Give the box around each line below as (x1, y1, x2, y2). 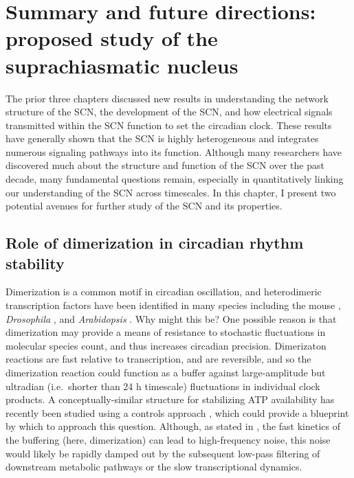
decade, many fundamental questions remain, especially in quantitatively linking (5, 172, 344, 186)
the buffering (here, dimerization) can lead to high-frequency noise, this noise (5, 432, 331, 446)
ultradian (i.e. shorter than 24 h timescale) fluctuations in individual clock (5, 378, 320, 393)
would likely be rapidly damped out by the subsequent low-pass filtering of (5, 446, 320, 460)
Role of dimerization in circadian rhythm (5, 232, 304, 253)
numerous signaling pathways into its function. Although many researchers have (5, 144, 342, 159)
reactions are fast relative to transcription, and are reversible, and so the (5, 352, 311, 366)
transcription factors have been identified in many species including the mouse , (5, 298, 341, 312)
